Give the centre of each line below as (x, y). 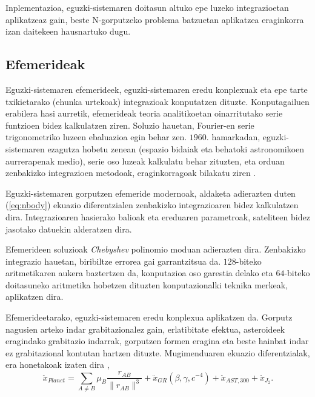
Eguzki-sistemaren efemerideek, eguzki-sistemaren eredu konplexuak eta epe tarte (157, 89)
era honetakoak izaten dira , (58, 365)
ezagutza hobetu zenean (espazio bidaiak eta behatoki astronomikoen (176, 148)
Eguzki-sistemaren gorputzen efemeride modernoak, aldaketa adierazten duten (151, 193)
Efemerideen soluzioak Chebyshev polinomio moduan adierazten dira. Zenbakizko (156, 249)
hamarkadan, (236, 137)
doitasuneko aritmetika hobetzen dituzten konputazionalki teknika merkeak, (147, 284)
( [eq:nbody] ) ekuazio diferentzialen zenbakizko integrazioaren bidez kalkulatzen (152, 205)
